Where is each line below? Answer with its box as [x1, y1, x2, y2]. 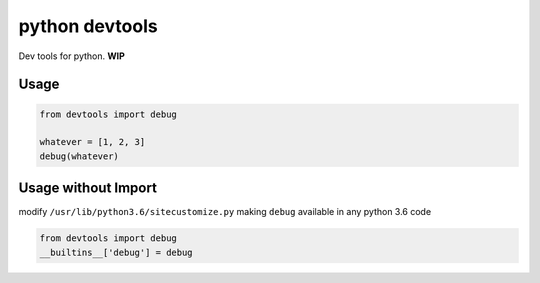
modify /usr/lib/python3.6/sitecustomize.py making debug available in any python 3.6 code [18, 206, 432, 218]
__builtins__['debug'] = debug [39, 246, 194, 258]
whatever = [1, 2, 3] [39, 136, 146, 148]
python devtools [18, 15, 159, 37]
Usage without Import [18, 180, 157, 197]
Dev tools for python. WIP [18, 50, 125, 62]
